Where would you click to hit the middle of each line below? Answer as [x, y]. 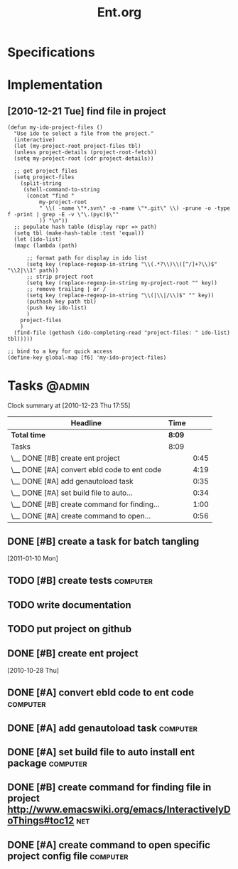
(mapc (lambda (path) [46, 246]
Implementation [55, 85]
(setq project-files [44, 177]
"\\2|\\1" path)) [33, 271]
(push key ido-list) [56, 308]
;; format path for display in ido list [87, 258]
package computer [47, 763]
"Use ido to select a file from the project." [84, 134]
